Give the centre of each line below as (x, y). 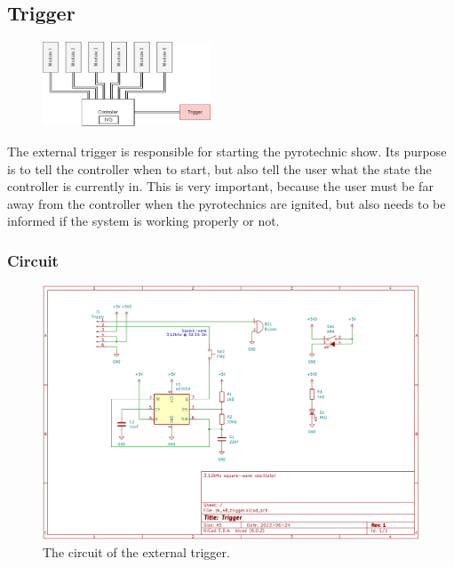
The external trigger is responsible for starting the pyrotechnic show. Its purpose (227, 151)
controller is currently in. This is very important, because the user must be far (220, 186)
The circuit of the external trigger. (136, 551)
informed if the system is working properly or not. (143, 221)
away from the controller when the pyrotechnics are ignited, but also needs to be (227, 203)
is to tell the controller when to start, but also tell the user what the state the (219, 168)
